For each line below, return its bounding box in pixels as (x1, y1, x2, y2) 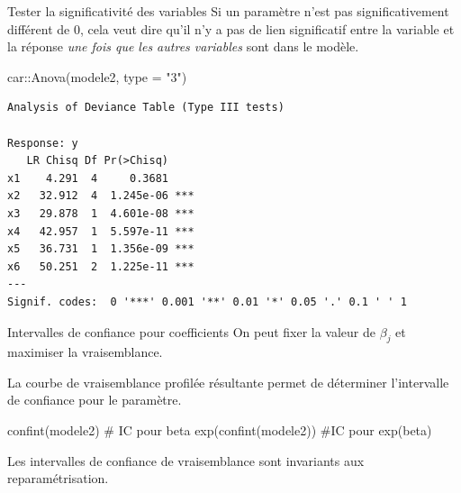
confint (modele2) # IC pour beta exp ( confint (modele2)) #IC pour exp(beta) (7, 421, 432, 440)
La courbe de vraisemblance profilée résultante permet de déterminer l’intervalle (7, 372, 449, 391)
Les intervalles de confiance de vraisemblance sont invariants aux (7, 451, 365, 470)
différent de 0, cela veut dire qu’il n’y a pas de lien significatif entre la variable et (7, 19, 455, 38)
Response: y (7, 136, 78, 150)
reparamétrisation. (7, 469, 109, 488)
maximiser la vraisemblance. (7, 342, 163, 361)
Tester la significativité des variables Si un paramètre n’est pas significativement (7, 2, 449, 20)
